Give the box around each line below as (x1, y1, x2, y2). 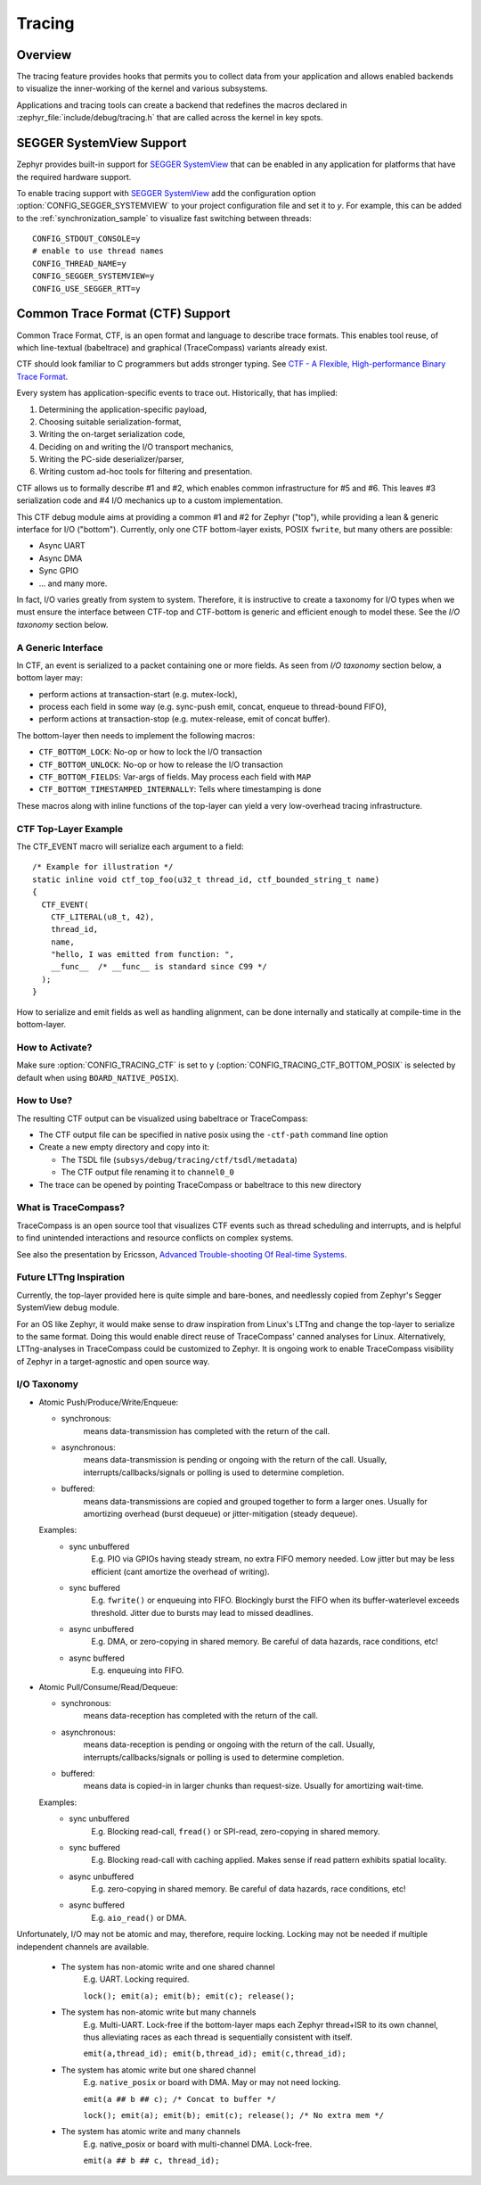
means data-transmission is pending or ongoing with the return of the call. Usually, (83, 1455, 387, 1465)
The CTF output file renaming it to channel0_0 (61, 1167, 235, 1177)
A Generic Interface (16, 641, 104, 654)
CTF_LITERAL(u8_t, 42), (50, 911, 155, 922)
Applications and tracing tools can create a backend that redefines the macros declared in (16, 99, 347, 111)
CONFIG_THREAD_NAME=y (32, 259, 126, 268)
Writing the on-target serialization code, (38, 429, 186, 440)
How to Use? (16, 1094, 73, 1107)
